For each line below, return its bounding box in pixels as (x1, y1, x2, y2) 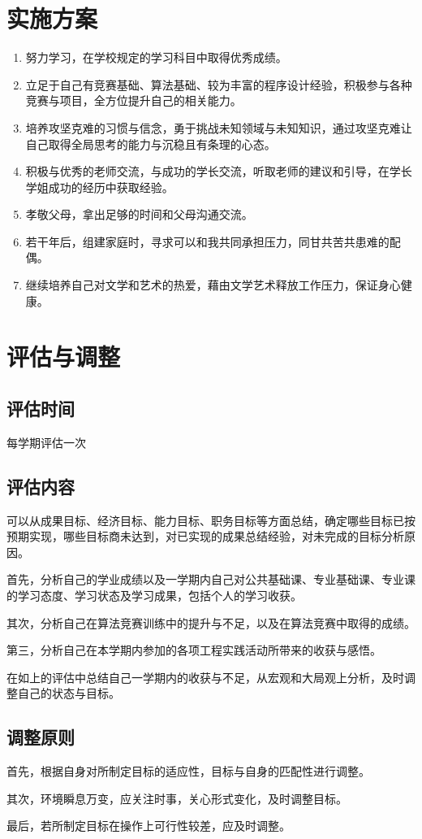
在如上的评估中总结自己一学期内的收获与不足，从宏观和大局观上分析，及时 (6, 668, 404, 685)
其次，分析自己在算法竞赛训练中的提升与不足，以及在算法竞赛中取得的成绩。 (6, 614, 416, 631)
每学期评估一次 (6, 433, 86, 450)
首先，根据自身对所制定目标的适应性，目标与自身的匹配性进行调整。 (6, 763, 370, 780)
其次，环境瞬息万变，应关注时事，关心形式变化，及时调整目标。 (6, 789, 347, 806)
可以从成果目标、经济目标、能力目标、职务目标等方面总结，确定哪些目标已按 (6, 511, 416, 528)
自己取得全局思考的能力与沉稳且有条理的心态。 (25, 135, 276, 152)
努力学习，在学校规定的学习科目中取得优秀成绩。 (25, 49, 287, 66)
